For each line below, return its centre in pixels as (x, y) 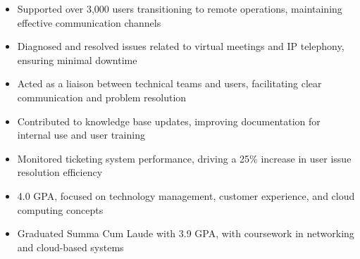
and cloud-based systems (70, 247)
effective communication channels (89, 22)
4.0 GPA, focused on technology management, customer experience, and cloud (186, 195)
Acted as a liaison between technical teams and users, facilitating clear (169, 83)
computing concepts (60, 209)
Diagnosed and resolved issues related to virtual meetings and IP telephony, (181, 46)
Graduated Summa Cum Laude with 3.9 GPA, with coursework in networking (186, 233)
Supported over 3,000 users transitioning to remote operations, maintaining (180, 8)
